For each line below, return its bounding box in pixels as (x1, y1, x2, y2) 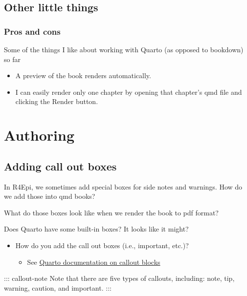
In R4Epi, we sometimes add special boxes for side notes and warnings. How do (4, 181, 243, 191)
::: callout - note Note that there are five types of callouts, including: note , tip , (4, 273, 235, 283)
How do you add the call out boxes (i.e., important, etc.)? (15, 240, 189, 250)
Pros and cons (4, 25, 61, 37)
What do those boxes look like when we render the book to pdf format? (4, 207, 219, 217)
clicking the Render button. (15, 96, 98, 106)
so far (4, 54, 21, 64)
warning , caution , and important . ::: (4, 282, 112, 293)
